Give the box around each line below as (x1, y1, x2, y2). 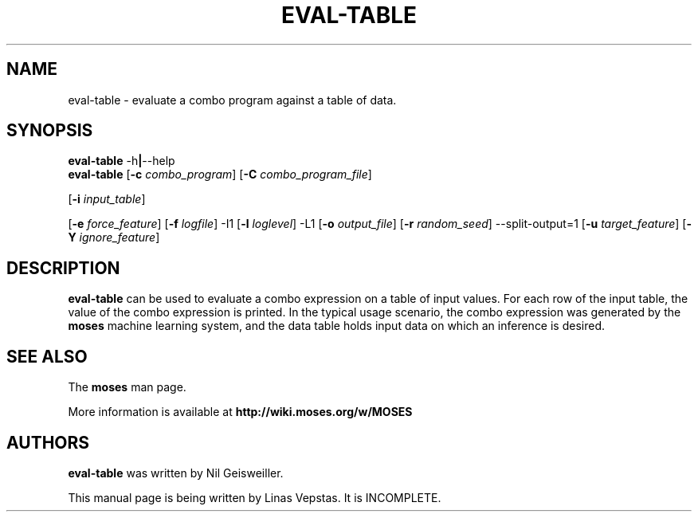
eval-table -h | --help (68, 154, 175, 168)
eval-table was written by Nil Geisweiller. (68, 465, 284, 480)
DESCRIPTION (6, 257, 120, 278)
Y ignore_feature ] (68, 230, 160, 245)
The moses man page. (68, 380, 186, 394)
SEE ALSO (6, 346, 88, 367)
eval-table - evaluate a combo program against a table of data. (68, 92, 397, 107)
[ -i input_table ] (68, 192, 146, 206)
